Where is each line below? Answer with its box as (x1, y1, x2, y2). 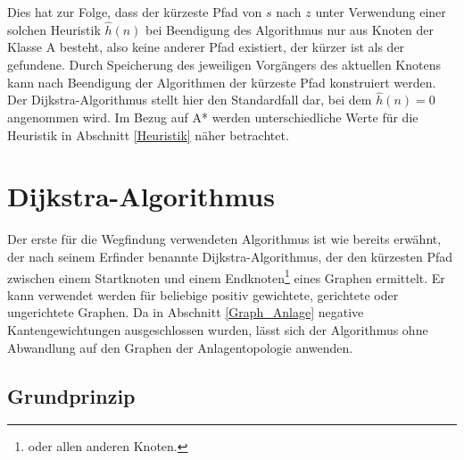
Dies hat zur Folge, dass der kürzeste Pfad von (7, 3, 262, 21)
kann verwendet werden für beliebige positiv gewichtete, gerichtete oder (7, 285, 399, 304)
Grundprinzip (7, 381, 136, 409)
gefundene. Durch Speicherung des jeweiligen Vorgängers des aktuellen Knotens (7, 55, 442, 73)
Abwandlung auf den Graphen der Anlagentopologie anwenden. (7, 338, 353, 356)
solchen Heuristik (7, 20, 101, 38)
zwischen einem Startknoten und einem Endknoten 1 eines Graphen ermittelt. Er (7, 265, 445, 287)
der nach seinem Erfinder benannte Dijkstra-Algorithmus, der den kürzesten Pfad (7, 247, 452, 265)
